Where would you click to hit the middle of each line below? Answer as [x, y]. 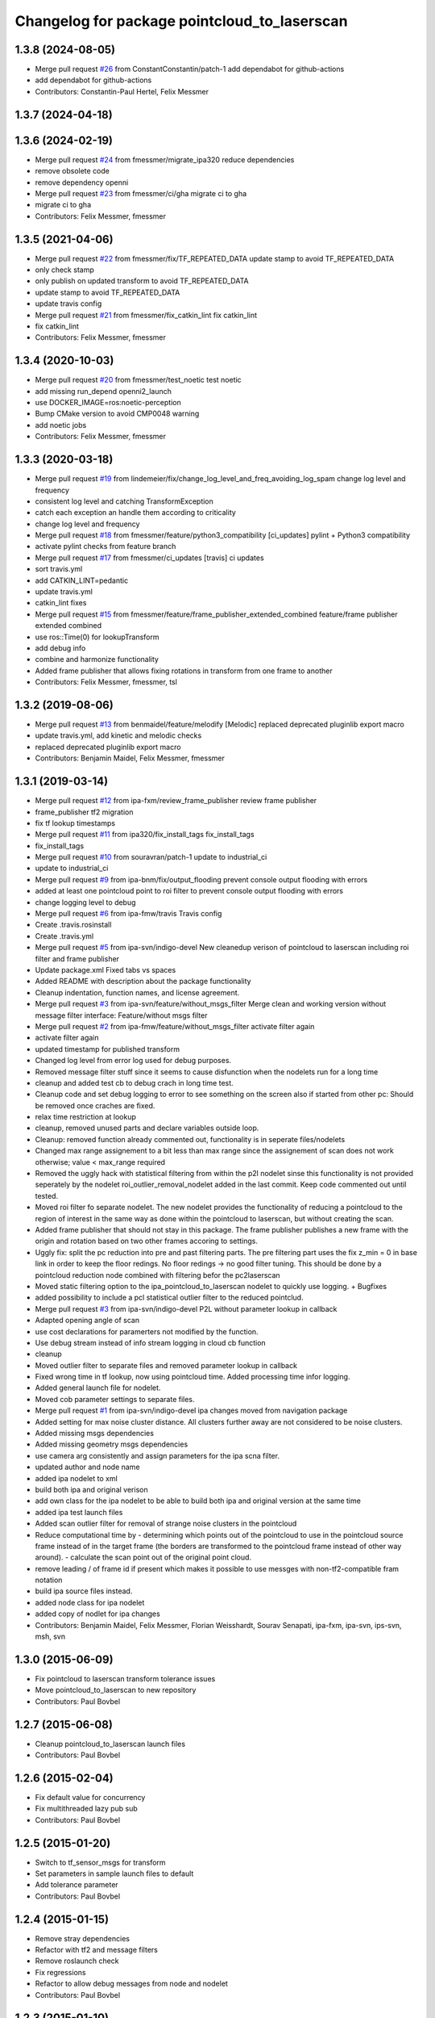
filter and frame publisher [77, 959]
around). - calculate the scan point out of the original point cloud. [143, 1557]
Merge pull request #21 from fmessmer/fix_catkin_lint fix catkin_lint [146, 315]
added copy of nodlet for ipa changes [97, 1614]
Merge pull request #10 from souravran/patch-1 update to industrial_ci [151, 857]
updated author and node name [87, 1467]
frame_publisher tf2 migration [84, 812]
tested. [47, 1195]
